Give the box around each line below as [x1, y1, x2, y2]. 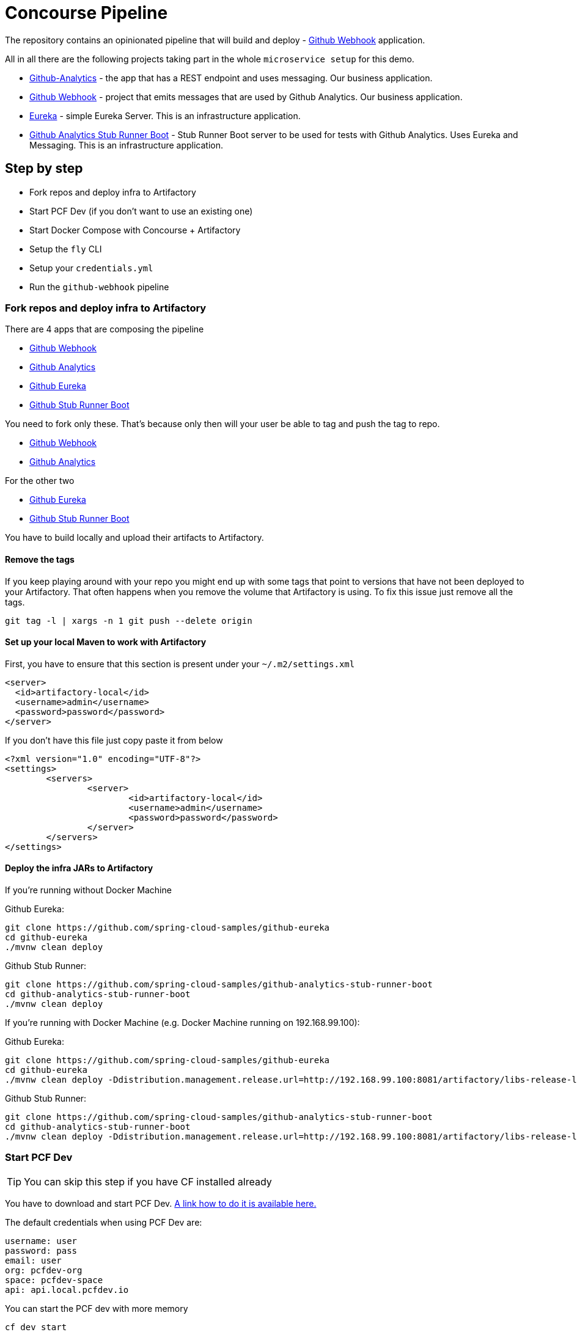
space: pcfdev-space [5, 1275, 103, 1285]
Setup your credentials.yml [29, 262, 153, 273]
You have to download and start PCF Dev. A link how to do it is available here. [5, 1198, 317, 1209]
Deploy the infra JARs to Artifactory [5, 863, 153, 874]
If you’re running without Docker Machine [5, 885, 172, 895]
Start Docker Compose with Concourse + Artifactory [29, 224, 241, 235]
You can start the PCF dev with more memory [5, 1303, 188, 1314]
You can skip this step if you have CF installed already [24, 1175, 272, 1188]
